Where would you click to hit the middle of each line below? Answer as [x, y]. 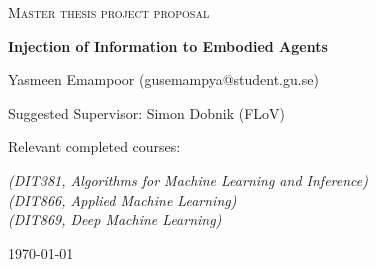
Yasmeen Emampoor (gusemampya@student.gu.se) [163, 79]
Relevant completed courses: [94, 146]
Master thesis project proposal [109, 12]
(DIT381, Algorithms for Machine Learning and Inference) [188, 179]
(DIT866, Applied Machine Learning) [122, 199]
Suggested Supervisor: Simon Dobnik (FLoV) [146, 112]
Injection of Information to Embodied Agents [168, 45]
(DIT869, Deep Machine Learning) [115, 219]
